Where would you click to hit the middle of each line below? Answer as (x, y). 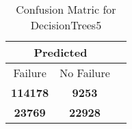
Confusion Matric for (66, 9)
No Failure (85, 73)
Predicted (61, 52)
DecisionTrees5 (66, 25)
